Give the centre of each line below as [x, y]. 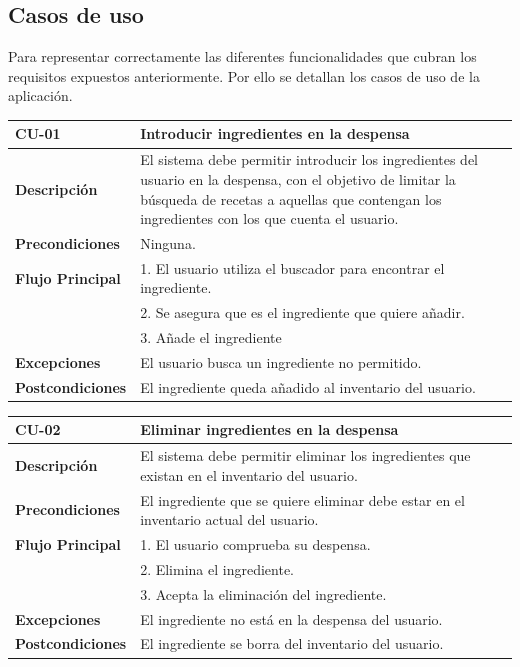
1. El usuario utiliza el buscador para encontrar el [292, 267]
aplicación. [40, 95]
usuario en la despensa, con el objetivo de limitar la [298, 178]
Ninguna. [168, 242]
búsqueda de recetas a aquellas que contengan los [291, 198]
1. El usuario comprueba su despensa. [255, 544]
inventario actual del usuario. [229, 519]
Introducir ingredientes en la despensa [275, 133]
